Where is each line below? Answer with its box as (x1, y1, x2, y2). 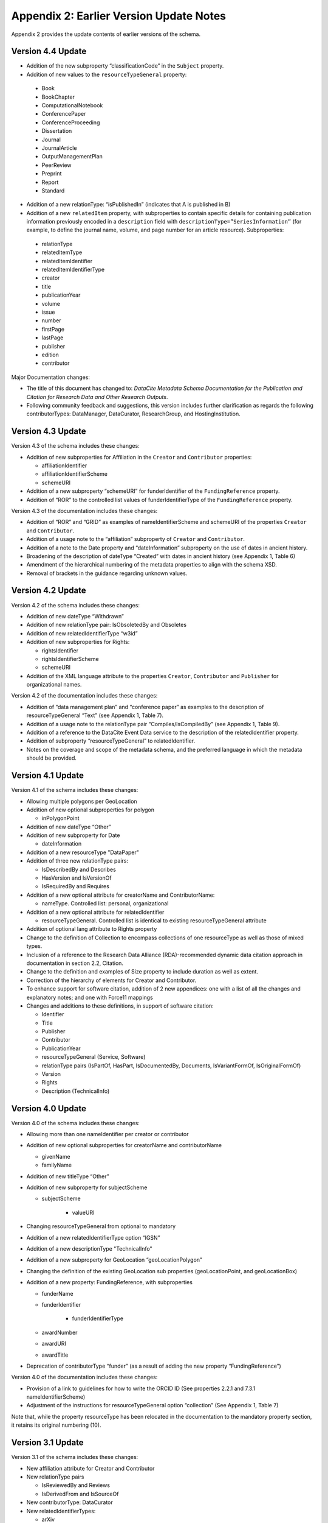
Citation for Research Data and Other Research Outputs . (26, 393, 168, 400)
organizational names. (26, 681, 82, 688)
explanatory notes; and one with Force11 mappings (26, 994, 153, 1001)
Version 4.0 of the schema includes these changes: (11, 1119, 140, 1126)
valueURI (72, 1209, 95, 1216)
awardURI (41, 1340, 66, 1348)
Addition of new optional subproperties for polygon (26, 806, 155, 813)
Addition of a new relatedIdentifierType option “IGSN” (26, 1234, 160, 1241)
